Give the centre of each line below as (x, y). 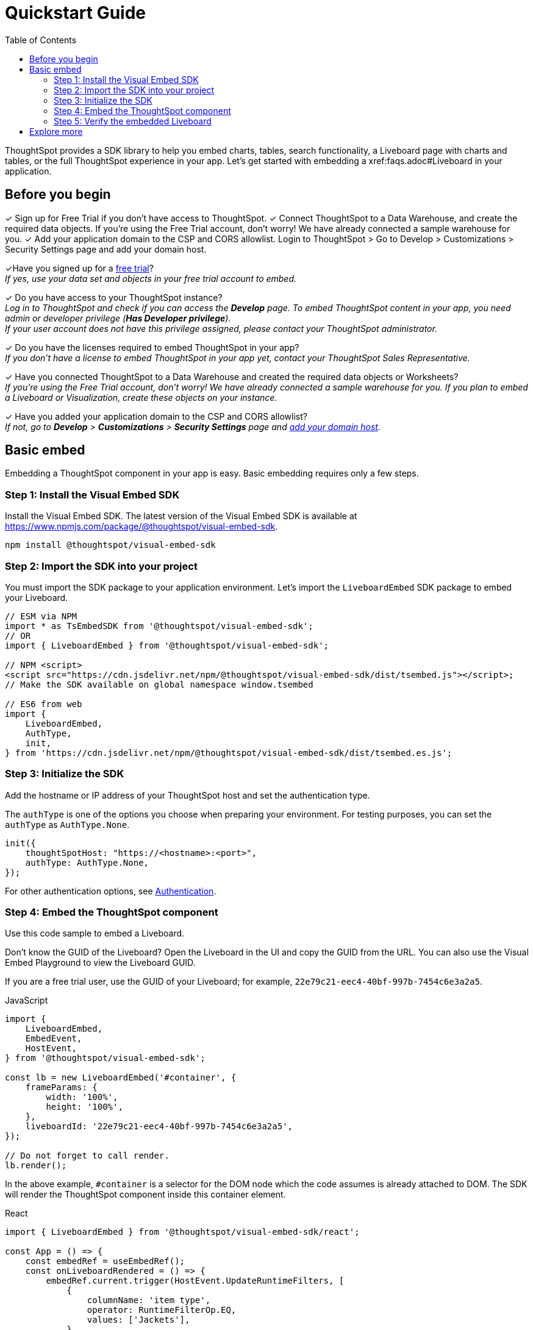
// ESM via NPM (41, 616)
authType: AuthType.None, (87, 862)
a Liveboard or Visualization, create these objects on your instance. (141, 397)
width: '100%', (82, 1097)
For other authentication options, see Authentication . (111, 891)
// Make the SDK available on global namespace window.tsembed (159, 684)
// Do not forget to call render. (87, 1156)
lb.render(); (36, 1166)
